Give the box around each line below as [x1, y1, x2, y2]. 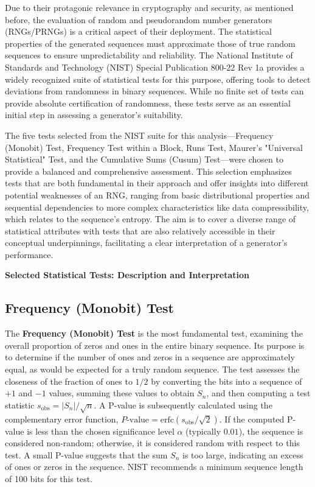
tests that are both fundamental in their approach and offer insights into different [5, 177, 309, 189]
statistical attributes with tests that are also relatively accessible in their [5, 224, 275, 237]
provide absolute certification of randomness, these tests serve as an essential [5, 96, 291, 109]
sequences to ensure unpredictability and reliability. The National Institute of [5, 49, 293, 61]
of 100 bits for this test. [5, 472, 93, 485]
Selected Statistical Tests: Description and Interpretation [5, 268, 250, 281]
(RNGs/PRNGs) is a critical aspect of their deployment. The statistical [5, 25, 272, 38]
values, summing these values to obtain [49, 387, 195, 399]
